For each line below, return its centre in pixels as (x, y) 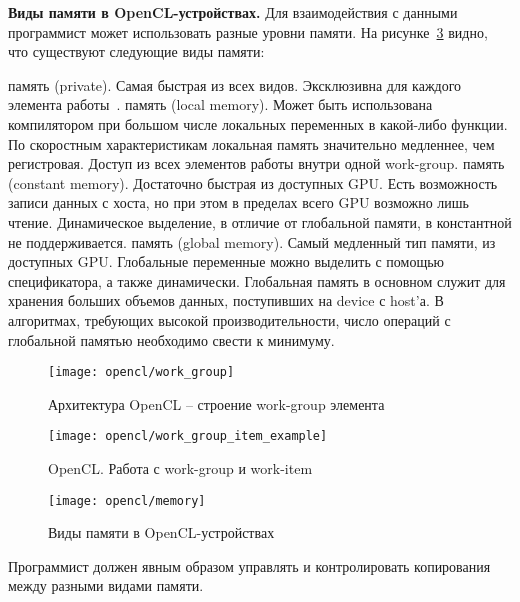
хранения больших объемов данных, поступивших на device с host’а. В (226, 300)
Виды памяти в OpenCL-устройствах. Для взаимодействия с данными (233, 12)
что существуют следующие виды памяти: (136, 51)
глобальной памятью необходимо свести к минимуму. (171, 339)
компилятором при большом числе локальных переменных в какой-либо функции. (258, 123)
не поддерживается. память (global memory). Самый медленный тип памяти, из (252, 241)
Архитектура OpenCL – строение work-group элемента (216, 403)
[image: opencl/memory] (127, 500)
